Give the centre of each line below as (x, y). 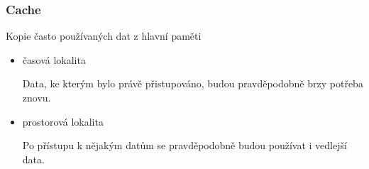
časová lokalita (54, 59)
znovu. (37, 97)
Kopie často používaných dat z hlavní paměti (104, 36)
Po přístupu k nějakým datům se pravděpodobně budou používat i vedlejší (184, 145)
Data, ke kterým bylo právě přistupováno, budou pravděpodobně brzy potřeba (193, 83)
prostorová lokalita (63, 121)
